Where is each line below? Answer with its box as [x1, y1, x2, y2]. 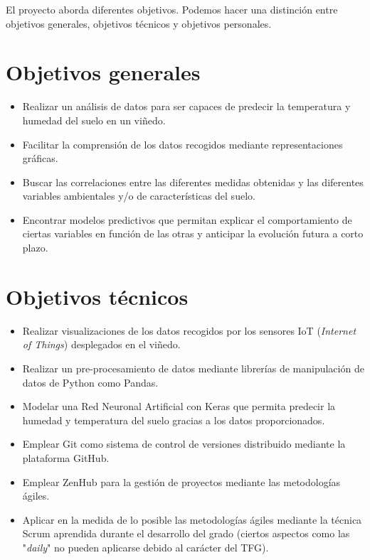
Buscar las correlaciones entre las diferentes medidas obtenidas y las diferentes [22, 174, 364, 189]
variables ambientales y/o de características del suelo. [22, 188, 255, 203]
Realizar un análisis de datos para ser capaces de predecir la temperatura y [22, 99, 351, 114]
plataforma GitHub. [22, 450, 110, 465]
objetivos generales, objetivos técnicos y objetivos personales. [6, 16, 272, 31]
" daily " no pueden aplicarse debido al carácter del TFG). [22, 539, 269, 554]
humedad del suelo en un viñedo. [22, 112, 166, 127]
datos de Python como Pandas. [22, 375, 159, 389]
